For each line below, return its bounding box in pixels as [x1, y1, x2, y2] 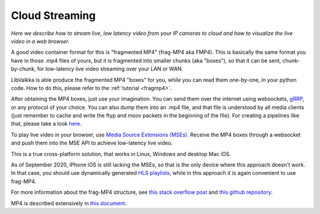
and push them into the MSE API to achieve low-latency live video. [11, 139, 173, 146]
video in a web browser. [11, 37, 70, 44]
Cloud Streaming [11, 9, 96, 22]
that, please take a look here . [11, 120, 82, 127]
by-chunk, [11, 65, 36, 72]
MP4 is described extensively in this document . [11, 199, 127, 207]
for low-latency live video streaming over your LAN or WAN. [37, 65, 183, 72]
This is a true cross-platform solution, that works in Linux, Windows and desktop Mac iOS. [11, 150, 231, 157]
